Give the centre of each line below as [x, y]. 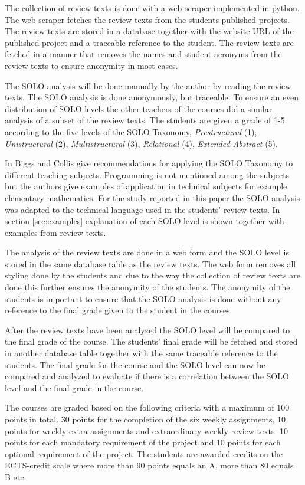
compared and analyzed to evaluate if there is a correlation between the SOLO [147, 376]
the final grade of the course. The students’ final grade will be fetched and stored [151, 341]
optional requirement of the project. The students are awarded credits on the [144, 453]
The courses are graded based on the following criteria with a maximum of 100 [147, 407]
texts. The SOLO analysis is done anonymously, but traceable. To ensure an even [152, 97]
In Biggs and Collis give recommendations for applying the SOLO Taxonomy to [149, 163]
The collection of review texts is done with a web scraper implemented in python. [152, 8]
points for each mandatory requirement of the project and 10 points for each [143, 442]
